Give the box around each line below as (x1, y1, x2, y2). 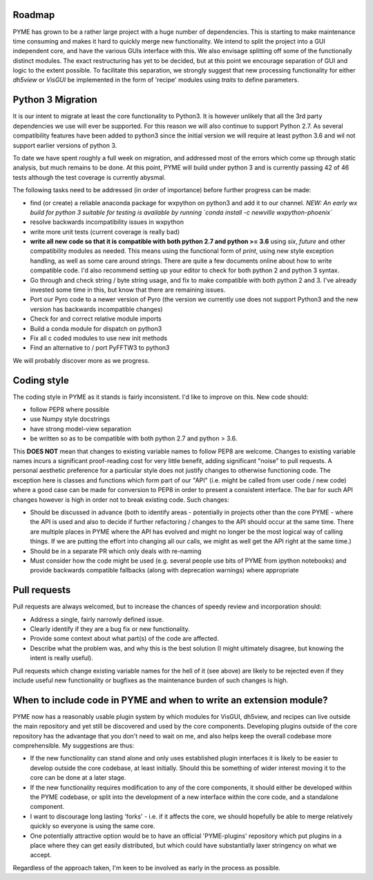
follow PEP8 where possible (30, 405, 110, 414)
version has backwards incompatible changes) (30, 305, 163, 313)
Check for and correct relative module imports (30, 315, 162, 323)
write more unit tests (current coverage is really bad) (30, 227, 180, 236)
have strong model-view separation (30, 424, 131, 433)
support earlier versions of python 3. (12, 141, 117, 149)
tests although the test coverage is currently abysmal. (12, 173, 166, 181)
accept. (30, 851, 52, 859)
